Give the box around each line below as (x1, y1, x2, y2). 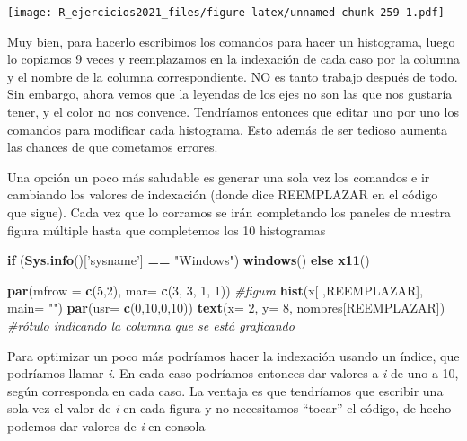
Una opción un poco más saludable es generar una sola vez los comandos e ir (7, 167, 430, 186)
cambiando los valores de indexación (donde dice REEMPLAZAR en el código (7, 185, 438, 204)
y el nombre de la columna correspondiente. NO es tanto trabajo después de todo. (7, 66, 458, 85)
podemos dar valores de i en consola (7, 416, 206, 435)
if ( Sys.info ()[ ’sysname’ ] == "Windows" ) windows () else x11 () (7, 251, 370, 269)
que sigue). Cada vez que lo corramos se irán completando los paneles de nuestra (7, 203, 452, 221)
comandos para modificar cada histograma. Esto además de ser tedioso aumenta (7, 119, 447, 138)
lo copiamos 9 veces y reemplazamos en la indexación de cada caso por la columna (7, 49, 460, 68)
